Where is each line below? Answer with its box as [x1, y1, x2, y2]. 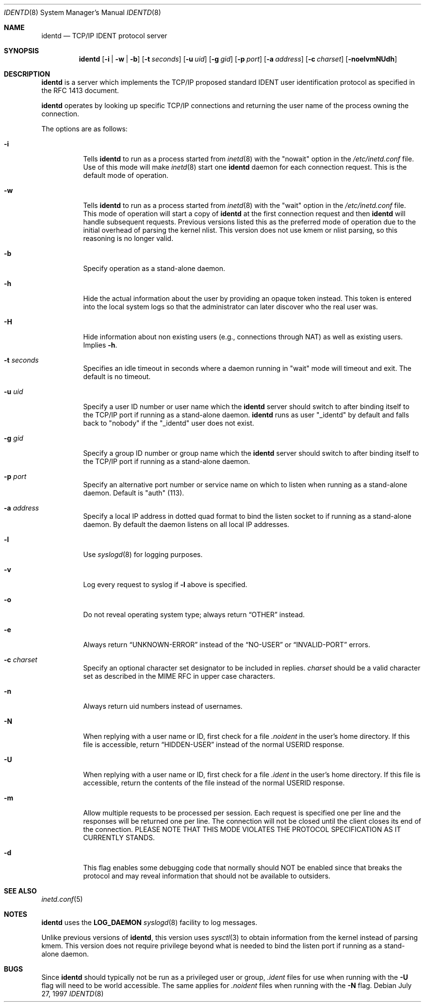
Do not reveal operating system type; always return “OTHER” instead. [83, 610, 305, 619]
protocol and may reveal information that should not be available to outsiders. [83, 872, 330, 880]
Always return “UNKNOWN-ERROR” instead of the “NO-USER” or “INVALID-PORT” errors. [83, 640, 370, 649]
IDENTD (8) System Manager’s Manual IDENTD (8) [4, 8, 161, 16]
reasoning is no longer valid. [83, 234, 174, 242]
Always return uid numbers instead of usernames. [83, 702, 243, 710]
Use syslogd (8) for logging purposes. [83, 550, 203, 559]
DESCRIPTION [4, 70, 50, 78]
